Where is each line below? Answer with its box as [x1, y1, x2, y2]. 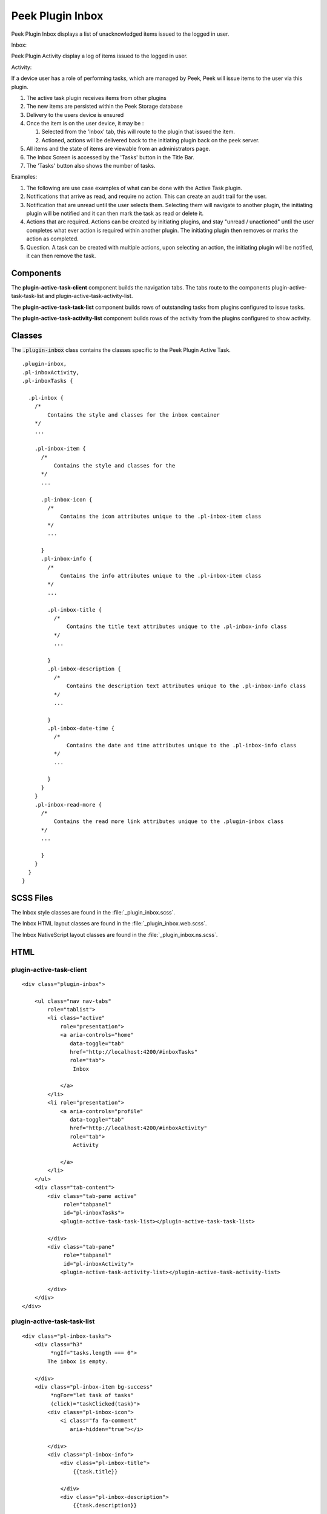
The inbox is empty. [47, 1358, 108, 1365]
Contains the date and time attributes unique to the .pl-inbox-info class [67, 742, 297, 749]
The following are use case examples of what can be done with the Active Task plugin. [26, 184, 242, 191]
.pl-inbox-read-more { [34, 801, 102, 808]
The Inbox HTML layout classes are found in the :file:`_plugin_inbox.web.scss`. [11, 920, 207, 927]
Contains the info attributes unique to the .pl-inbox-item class [60, 572, 262, 580]
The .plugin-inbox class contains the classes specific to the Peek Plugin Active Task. [11, 346, 231, 354]
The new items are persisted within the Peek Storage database [26, 103, 183, 110]
